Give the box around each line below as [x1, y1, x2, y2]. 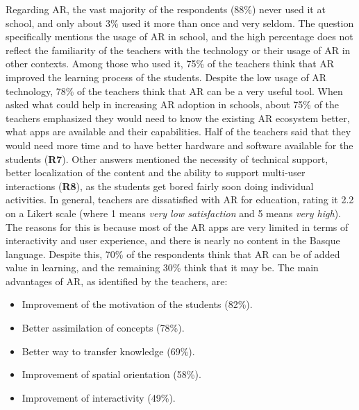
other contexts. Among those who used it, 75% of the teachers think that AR [6, 56, 335, 71]
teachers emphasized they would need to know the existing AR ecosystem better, [6, 110, 350, 125]
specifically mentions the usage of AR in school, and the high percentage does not [6, 29, 353, 44]
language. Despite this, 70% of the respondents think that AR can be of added [6, 246, 340, 261]
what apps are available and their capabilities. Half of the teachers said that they [6, 124, 351, 139]
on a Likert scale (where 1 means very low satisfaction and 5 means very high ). [6, 205, 341, 220]
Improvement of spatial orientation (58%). [22, 367, 201, 382]
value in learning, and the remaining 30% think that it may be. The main [6, 260, 319, 275]
